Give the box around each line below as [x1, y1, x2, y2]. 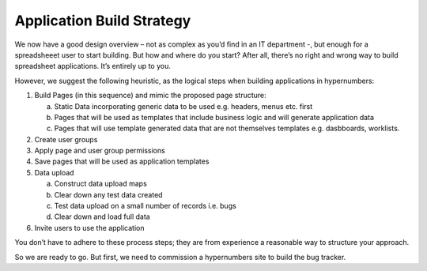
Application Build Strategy [14, 12, 191, 29]
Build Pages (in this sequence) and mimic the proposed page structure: [34, 91, 266, 100]
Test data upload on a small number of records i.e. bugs [54, 201, 236, 211]
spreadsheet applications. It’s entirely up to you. [14, 62, 172, 71]
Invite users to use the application [34, 223, 145, 232]
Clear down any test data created [54, 190, 163, 199]
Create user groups [34, 134, 98, 144]
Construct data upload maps [54, 179, 148, 189]
